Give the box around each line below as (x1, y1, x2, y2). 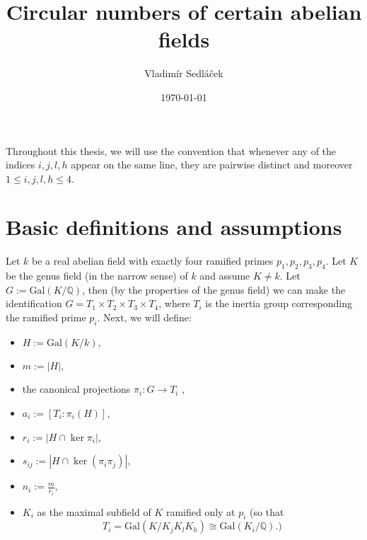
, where (158, 296, 190, 311)
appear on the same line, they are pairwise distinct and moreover (71, 157, 353, 172)
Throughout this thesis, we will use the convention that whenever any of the (6, 143, 337, 158)
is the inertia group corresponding (205, 296, 352, 311)
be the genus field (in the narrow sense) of (6, 268, 188, 283)
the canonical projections (22, 381, 131, 396)
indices (6, 157, 35, 172)
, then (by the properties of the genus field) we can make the (82, 282, 346, 297)
